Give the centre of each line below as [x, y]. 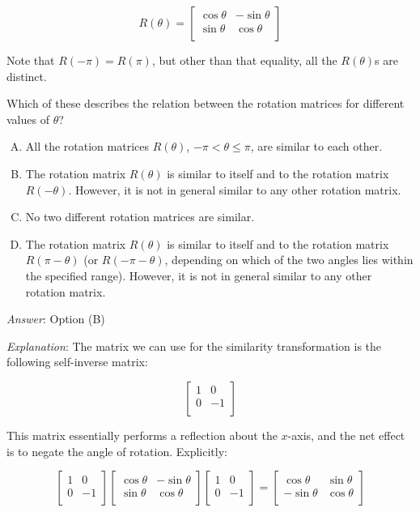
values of [28, 119]
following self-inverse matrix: [77, 362]
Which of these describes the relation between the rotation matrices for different [206, 103]
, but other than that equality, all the [244, 60]
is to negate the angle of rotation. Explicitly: [117, 451]
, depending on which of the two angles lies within [289, 260]
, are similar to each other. [316, 146]
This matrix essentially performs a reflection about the [142, 435]
